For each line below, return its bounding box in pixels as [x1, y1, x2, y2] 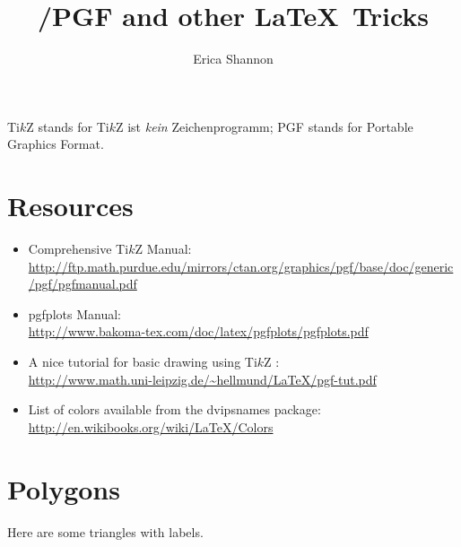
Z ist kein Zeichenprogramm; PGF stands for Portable [115, 117, 413, 135]
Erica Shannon [193, 49, 274, 68]
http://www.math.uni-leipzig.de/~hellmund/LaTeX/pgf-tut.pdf [28, 369, 377, 388]
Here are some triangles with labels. [7, 522, 204, 541]
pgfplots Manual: [28, 304, 121, 323]
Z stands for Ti [26, 117, 109, 135]
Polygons [7, 470, 120, 507]
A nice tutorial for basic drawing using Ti [28, 352, 257, 370]
